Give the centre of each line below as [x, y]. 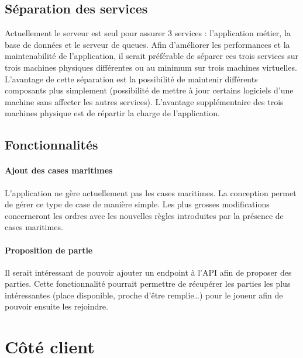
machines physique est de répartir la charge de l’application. [112, 113]
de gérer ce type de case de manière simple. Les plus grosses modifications [137, 204]
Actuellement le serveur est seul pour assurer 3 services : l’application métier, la [148, 33]
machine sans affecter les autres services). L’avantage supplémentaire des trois [144, 101]
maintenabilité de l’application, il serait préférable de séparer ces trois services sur [152, 56]
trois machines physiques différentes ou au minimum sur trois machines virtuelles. [151, 67]
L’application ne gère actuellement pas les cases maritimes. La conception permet [151, 192]
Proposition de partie [49, 250]
